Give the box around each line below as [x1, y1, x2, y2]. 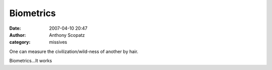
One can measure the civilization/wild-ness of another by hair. [9, 48, 139, 54]
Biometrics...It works [9, 58, 52, 64]
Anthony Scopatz [49, 32, 85, 38]
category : [9, 39, 31, 45]
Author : [9, 32, 26, 38]
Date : [9, 25, 21, 31]
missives [49, 39, 67, 45]
